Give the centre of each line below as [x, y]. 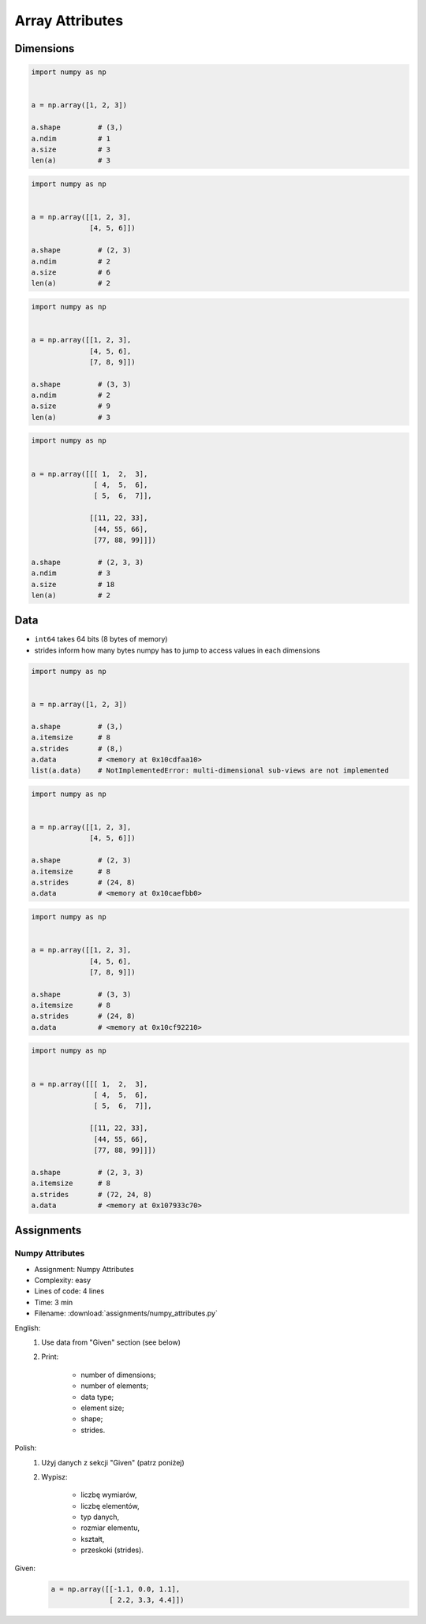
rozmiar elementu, [110, 1528]
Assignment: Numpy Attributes [84, 1269]
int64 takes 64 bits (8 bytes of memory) [101, 639]
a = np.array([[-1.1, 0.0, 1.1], [116, 1589]
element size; [103, 1408]
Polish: [26, 1448]
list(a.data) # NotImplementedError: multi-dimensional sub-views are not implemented [210, 771]
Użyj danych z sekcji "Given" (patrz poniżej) [113, 1462]
